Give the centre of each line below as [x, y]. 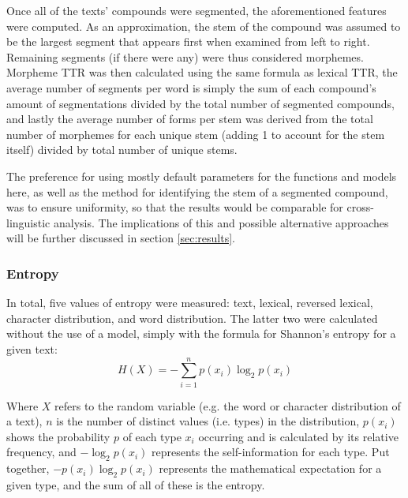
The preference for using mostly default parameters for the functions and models [202, 176]
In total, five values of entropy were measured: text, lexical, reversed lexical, [190, 303]
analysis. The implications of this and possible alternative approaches [221, 222]
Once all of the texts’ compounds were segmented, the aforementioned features [197, 10]
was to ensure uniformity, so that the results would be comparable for [175, 207]
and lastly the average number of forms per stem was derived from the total [190, 119]
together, [28, 468]
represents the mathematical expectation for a [270, 468]
